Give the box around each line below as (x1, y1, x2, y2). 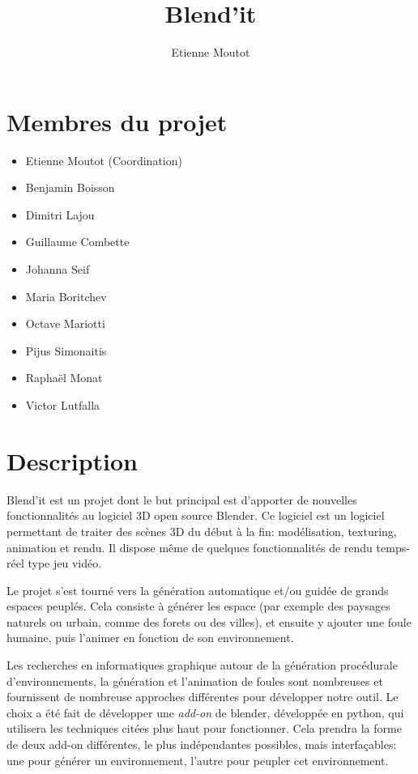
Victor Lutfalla (25, 397, 100, 413)
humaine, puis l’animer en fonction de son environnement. (6, 629, 294, 646)
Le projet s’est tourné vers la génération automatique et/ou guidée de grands (6, 581, 389, 598)
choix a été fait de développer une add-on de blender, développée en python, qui (6, 704, 404, 721)
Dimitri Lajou (25, 206, 95, 223)
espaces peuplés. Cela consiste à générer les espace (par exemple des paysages (6, 598, 390, 615)
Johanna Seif (25, 261, 90, 278)
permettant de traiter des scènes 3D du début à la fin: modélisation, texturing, (6, 522, 397, 539)
